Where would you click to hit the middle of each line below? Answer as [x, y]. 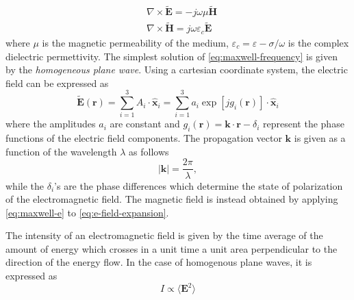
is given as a [320, 138]
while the [25, 185]
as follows [149, 151]
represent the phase [304, 124]
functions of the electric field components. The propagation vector [144, 138]
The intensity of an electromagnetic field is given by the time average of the [164, 235]
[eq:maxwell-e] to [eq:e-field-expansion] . [87, 212]
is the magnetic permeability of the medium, [135, 42]
